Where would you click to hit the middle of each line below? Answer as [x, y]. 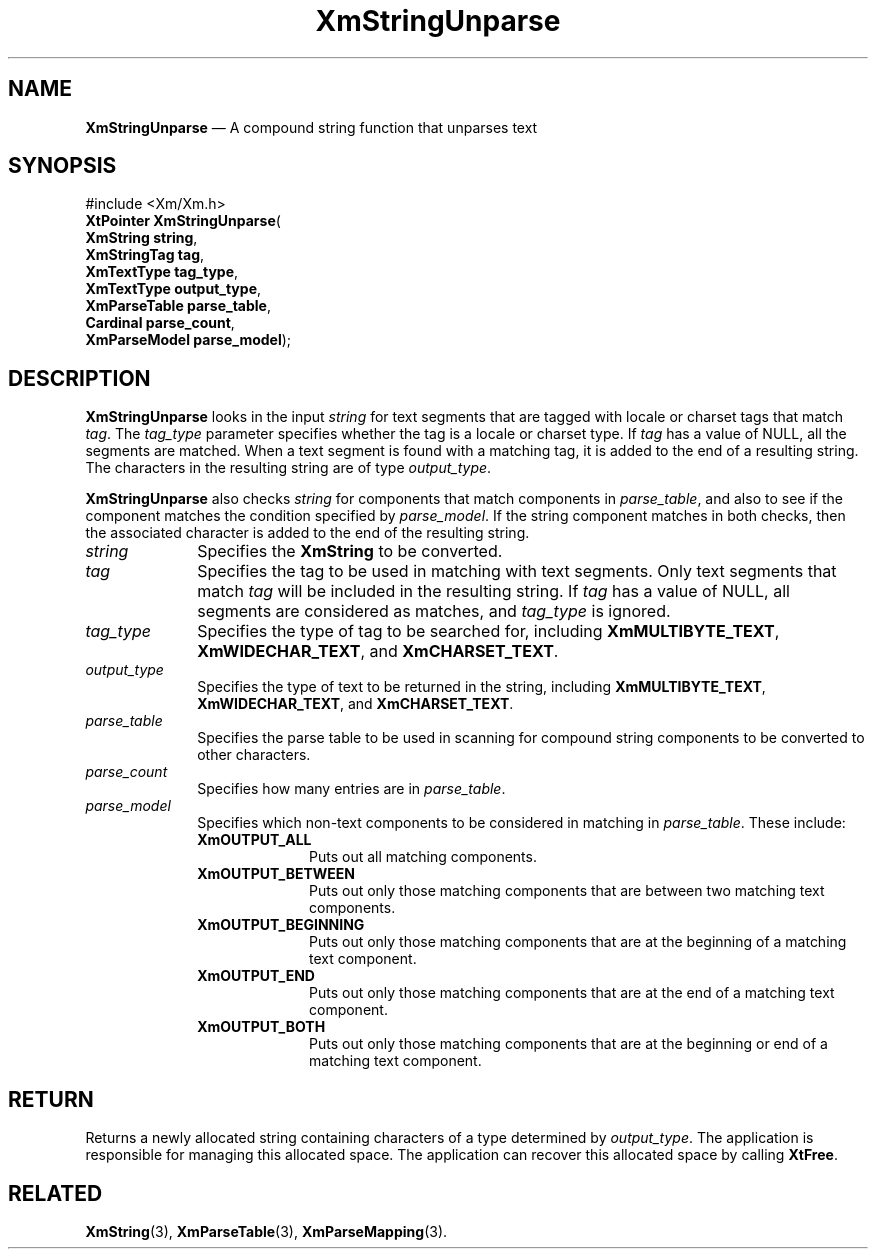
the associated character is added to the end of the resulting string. [307, 533]
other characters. [254, 755]
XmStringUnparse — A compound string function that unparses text [311, 127]
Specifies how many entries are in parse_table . [351, 789]
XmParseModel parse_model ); [188, 340]
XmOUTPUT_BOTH [261, 1027]
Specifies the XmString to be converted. [350, 551]
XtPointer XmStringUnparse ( [183, 221]
